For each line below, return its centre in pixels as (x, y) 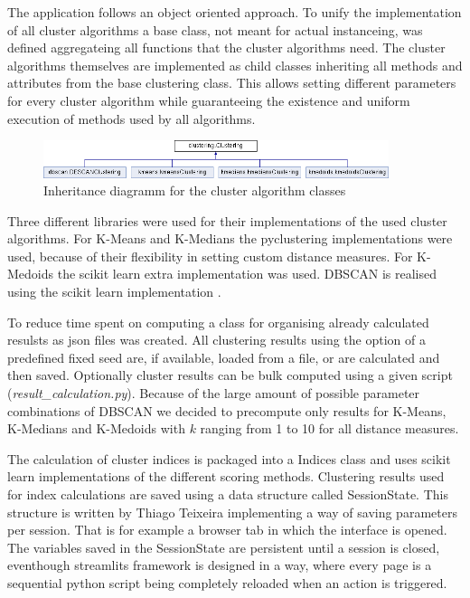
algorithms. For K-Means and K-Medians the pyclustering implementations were (230, 238)
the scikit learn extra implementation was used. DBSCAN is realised (247, 274)
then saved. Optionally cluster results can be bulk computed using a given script (230, 375)
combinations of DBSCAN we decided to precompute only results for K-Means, (227, 410)
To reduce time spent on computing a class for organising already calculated (218, 322)
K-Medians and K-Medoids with (96, 428)
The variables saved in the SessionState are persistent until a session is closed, (224, 547)
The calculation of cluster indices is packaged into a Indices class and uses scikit (229, 458)
